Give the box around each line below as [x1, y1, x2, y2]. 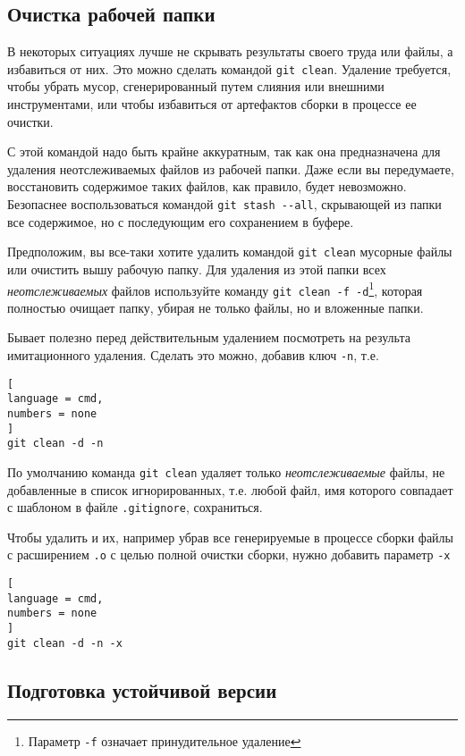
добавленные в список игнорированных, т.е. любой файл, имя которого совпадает [7, 480, 453, 499]
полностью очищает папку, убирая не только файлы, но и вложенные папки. [7, 298, 424, 316]
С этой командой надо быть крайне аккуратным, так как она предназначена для [7, 142, 441, 161]
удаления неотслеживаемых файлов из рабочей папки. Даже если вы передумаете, [7, 159, 454, 178]
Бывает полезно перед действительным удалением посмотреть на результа [7, 328, 410, 347]
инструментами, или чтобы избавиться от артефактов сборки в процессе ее [7, 95, 417, 113]
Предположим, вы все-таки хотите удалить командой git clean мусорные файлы [7, 242, 452, 261]
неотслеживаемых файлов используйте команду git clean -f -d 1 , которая [7, 278, 423, 299]
